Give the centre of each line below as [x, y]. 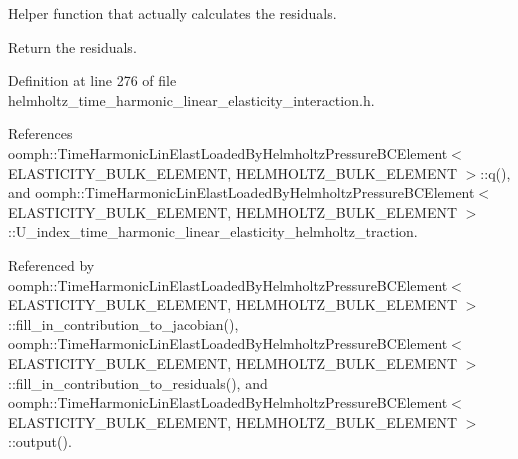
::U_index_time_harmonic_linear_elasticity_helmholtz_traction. [213, 231]
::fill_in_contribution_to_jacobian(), [123, 323]
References [40, 133]
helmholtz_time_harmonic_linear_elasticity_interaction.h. [191, 99]
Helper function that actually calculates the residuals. [172, 13]
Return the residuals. [72, 46]
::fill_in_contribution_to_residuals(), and [138, 382]
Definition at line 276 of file [92, 80]
